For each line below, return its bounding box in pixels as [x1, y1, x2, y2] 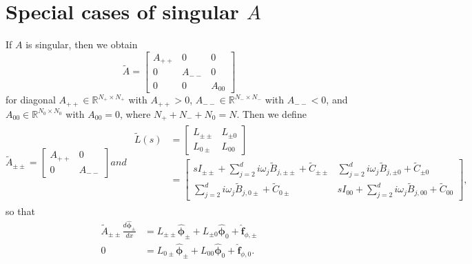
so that [6, 204, 35, 219]
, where [119, 106, 151, 121]
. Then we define [236, 106, 307, 121]
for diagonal [6, 92, 56, 107]
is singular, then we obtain [25, 37, 138, 52]
